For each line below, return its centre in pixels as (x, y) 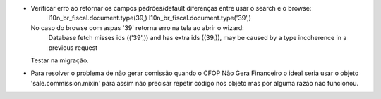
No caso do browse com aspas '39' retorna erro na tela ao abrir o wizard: (138, 27)
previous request (73, 47)
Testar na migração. (60, 60)
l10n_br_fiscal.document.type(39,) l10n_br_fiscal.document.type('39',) (150, 18)
